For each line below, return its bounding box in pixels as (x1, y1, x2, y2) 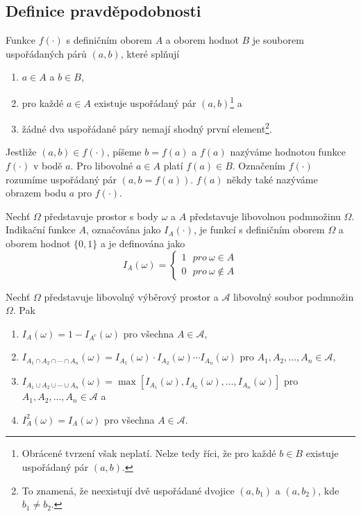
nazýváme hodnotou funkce (230, 144, 346, 159)
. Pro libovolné (70, 158, 133, 173)
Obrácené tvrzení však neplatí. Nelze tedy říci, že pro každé (22, 446, 276, 460)
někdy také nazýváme (226, 172, 318, 186)
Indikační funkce (6, 222, 76, 237)
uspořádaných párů (6, 46, 87, 60)
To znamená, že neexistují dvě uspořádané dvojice (22, 483, 235, 497)
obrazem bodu (6, 185, 67, 200)
